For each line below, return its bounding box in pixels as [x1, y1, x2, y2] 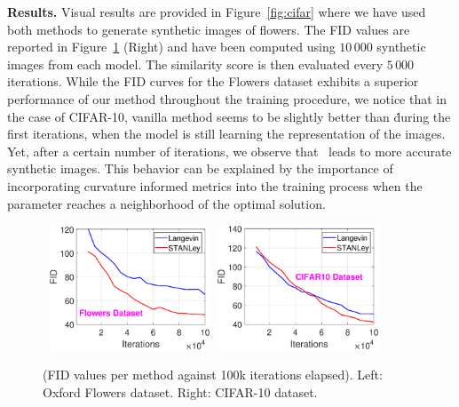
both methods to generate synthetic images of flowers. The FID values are [7, 20, 410, 38]
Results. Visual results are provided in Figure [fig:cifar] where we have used [7, 3, 426, 20]
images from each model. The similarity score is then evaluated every [7, 54, 384, 73]
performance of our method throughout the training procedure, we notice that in [7, 89, 447, 108]
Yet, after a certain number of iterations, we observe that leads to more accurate [7, 141, 452, 160]
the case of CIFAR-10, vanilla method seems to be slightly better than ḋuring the [7, 107, 451, 125]
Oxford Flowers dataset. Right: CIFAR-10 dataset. [43, 382, 318, 401]
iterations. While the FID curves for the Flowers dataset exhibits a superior [7, 72, 419, 91]
